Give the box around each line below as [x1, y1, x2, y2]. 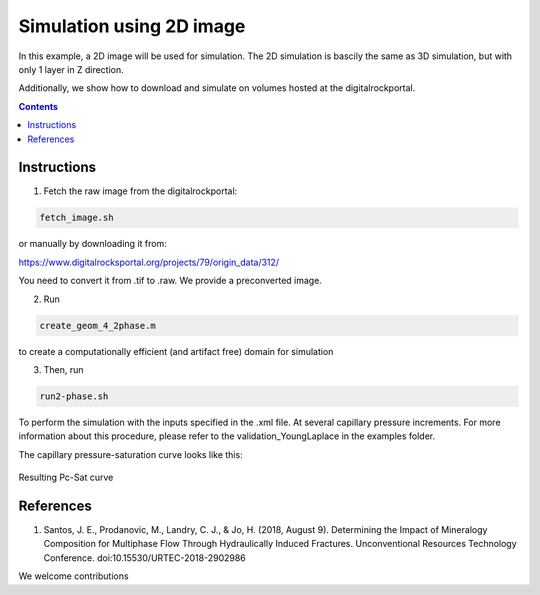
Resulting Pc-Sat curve [18, 471, 114, 484]
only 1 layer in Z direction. [18, 63, 124, 75]
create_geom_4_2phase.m [39, 320, 157, 331]
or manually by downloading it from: [18, 238, 167, 250]
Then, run [43, 363, 84, 375]
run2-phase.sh [39, 390, 109, 402]
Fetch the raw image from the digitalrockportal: [43, 185, 238, 197]
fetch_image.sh [39, 212, 114, 224]
